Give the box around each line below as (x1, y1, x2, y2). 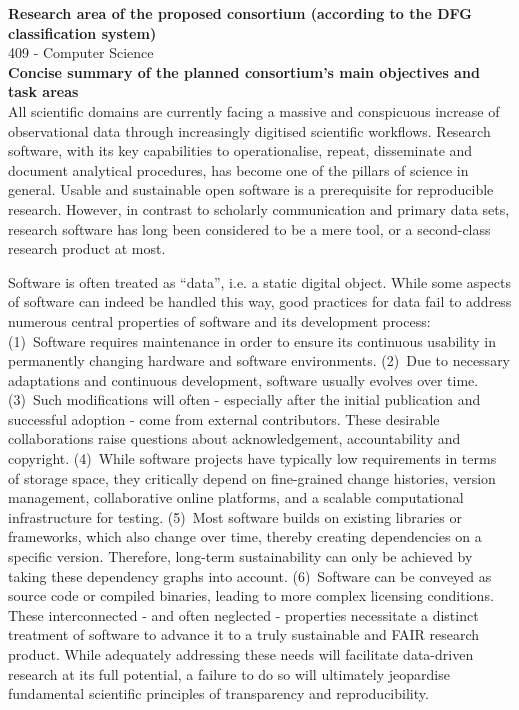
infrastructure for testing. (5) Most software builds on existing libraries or (8, 506, 462, 527)
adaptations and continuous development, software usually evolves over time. (8, 369, 479, 390)
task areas (8, 81, 79, 102)
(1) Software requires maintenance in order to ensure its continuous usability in (8, 330, 496, 351)
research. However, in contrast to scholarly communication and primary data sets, (8, 198, 510, 219)
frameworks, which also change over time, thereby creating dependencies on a (8, 526, 482, 547)
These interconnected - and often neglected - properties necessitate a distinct (8, 604, 479, 625)
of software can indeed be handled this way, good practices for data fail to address (8, 291, 512, 312)
